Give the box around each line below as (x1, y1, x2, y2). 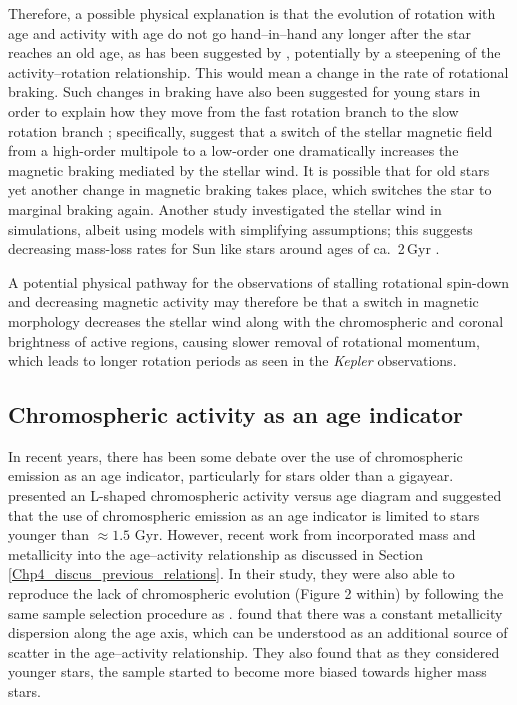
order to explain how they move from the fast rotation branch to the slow (8, 100, 459, 121)
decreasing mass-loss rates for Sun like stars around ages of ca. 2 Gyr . (8, 238, 440, 259)
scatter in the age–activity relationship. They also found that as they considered (8, 641, 500, 662)
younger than (8, 524, 89, 545)
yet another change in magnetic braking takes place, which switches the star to (8, 179, 492, 200)
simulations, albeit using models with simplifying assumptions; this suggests (8, 218, 473, 239)
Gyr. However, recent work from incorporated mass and (134, 524, 476, 545)
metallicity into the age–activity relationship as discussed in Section (8, 543, 423, 564)
